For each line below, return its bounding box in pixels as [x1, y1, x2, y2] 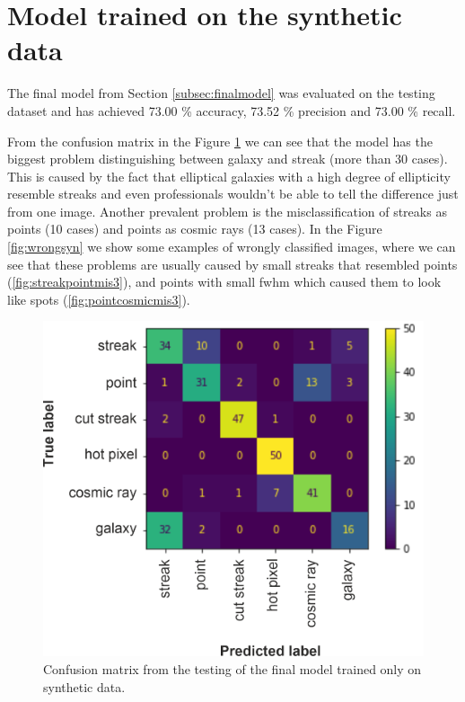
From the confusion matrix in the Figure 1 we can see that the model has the [7, 131, 433, 150]
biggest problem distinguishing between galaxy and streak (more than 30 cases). [7, 149, 448, 168]
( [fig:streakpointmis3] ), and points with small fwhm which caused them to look [7, 272, 442, 291]
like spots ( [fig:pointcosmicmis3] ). [7, 289, 190, 308]
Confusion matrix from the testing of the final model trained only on [43, 660, 422, 679]
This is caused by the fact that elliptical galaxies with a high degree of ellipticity [7, 166, 451, 185]
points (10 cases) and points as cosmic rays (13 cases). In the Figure [7, 219, 382, 238]
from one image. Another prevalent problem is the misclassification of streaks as [7, 201, 447, 220]
